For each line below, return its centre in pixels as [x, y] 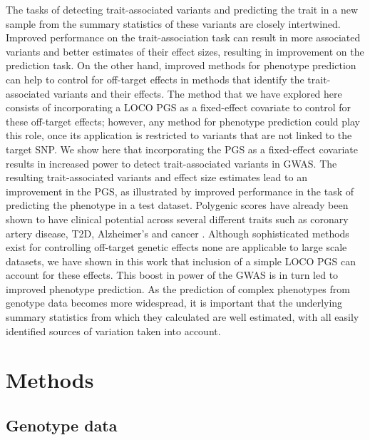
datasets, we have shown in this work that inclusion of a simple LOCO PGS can [181, 261]
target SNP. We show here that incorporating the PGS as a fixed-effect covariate [182, 149]
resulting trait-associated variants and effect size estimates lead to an [156, 177]
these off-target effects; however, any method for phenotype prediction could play [183, 121]
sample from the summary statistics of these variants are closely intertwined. [173, 23]
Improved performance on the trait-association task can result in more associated [183, 37]
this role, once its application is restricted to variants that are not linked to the [179, 135]
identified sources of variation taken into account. [113, 331]
